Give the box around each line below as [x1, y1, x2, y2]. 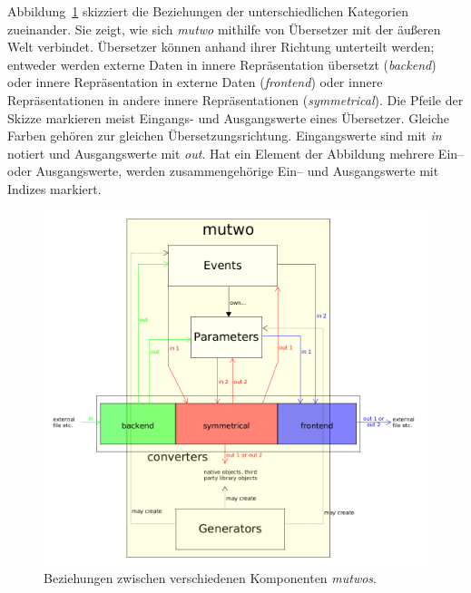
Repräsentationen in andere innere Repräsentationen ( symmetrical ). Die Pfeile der [7, 90, 464, 109]
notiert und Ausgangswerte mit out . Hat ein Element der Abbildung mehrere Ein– [7, 143, 465, 162]
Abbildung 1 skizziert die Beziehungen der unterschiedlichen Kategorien [7, 2, 408, 20]
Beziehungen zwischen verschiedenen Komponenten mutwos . [44, 568, 377, 587]
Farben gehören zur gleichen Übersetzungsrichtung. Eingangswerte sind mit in [7, 126, 442, 145]
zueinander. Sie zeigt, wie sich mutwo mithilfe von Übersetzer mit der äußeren [7, 19, 441, 38]
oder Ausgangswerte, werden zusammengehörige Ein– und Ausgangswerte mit [7, 161, 439, 180]
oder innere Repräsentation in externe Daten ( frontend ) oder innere [7, 73, 383, 92]
